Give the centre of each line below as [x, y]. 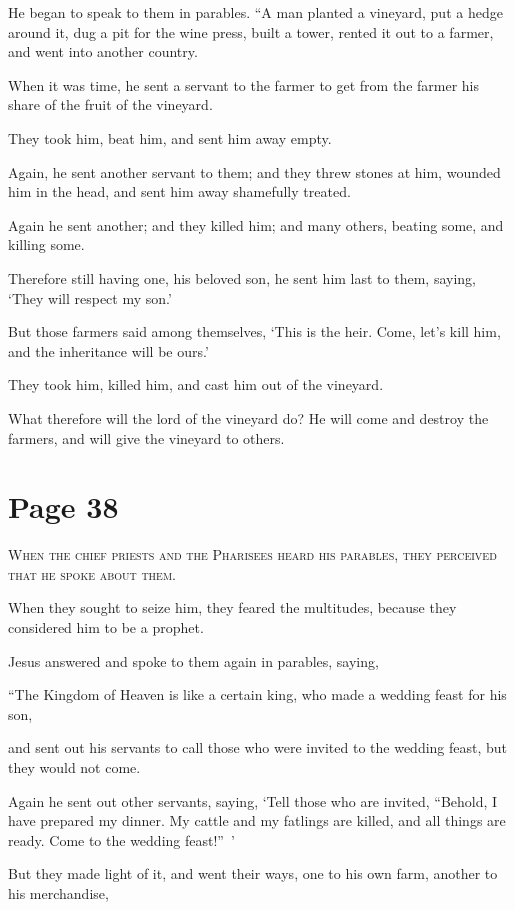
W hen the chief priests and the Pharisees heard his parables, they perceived [252, 554]
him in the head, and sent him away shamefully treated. [179, 191]
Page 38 [63, 506]
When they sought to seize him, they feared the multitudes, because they [232, 607]
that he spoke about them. [92, 573]
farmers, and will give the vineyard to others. [146, 437]
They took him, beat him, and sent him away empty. [170, 137]
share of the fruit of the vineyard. [110, 104]
